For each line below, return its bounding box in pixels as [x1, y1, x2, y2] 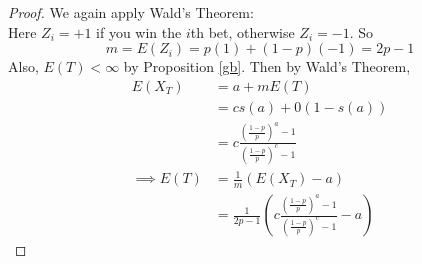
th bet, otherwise [190, 21, 295, 42]
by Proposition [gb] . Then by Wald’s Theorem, [123, 56, 411, 77]
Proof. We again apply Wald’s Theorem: [8, 2, 254, 22]
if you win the [96, 21, 182, 42]
